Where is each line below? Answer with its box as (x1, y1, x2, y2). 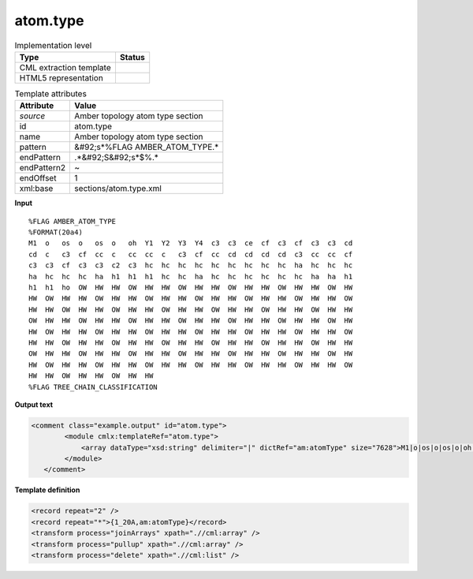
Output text (14, 399, 54, 409)
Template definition (14, 485, 80, 495)
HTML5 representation (19, 72, 104, 83)
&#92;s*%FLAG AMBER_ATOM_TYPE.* (74, 142, 219, 153)
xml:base (19, 183, 54, 194)
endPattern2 (19, 162, 66, 174)
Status (119, 51, 145, 62)
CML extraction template (19, 62, 111, 73)
